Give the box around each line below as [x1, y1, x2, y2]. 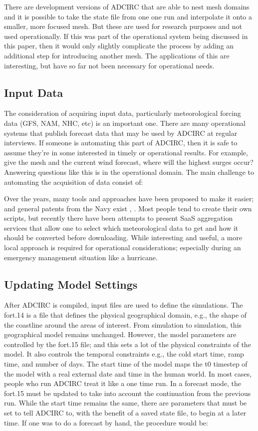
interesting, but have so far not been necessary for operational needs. [4, 60, 215, 70]
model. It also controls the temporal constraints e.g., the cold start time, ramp [4, 349, 244, 359]
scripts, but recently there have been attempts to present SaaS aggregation [4, 213, 233, 223]
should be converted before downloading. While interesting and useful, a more [4, 232, 243, 243]
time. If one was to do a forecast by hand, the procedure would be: [4, 417, 208, 428]
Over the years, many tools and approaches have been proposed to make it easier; [4, 193, 254, 204]
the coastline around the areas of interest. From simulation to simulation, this [4, 319, 242, 330]
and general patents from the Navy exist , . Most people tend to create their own [4, 203, 252, 213]
